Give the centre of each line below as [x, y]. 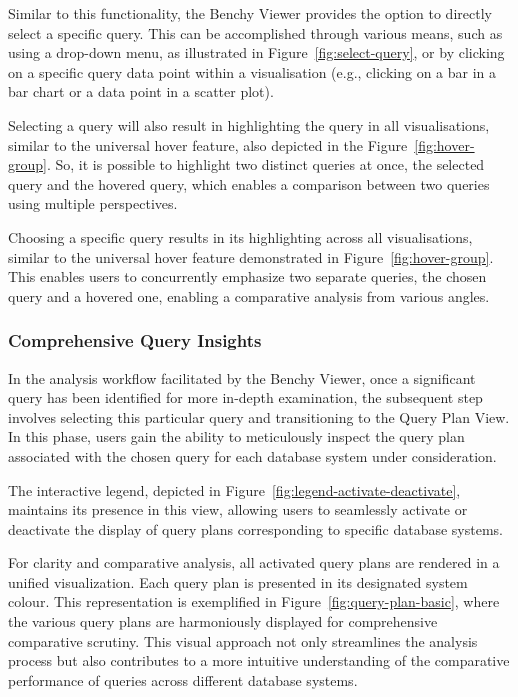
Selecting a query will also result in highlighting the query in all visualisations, [249, 124]
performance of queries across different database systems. [183, 679]
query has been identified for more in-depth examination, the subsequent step [245, 397]
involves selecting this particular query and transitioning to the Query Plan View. [259, 416]
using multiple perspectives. [93, 203]
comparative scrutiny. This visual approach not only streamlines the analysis [243, 640]
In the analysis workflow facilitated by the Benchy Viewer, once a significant [242, 377]
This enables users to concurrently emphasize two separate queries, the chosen [247, 276]
